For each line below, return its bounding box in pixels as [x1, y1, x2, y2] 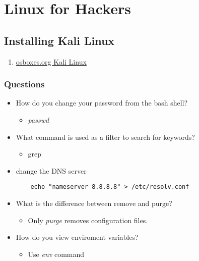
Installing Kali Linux [4, 32, 115, 48]
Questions [4, 78, 45, 90]
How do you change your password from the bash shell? [16, 97, 188, 108]
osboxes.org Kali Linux [16, 56, 87, 67]
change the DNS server [16, 165, 87, 176]
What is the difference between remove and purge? [16, 198, 172, 208]
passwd [28, 114, 49, 125]
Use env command [28, 248, 85, 259]
